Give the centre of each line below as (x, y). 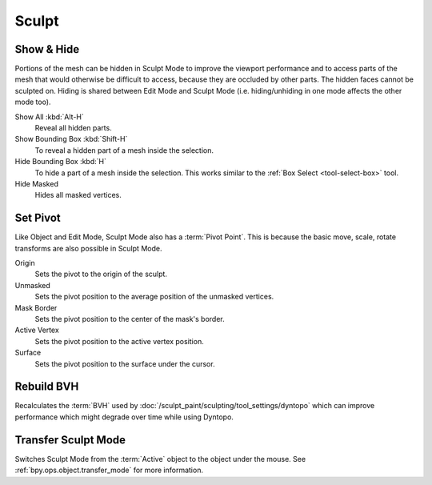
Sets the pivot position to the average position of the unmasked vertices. (154, 297)
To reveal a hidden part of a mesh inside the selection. (124, 150)
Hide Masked (37, 183)
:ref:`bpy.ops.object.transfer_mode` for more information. (109, 470)
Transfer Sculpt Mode (70, 440)
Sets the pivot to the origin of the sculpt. (101, 274)
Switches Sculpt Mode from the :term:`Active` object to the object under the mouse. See (160, 459)
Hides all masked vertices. (78, 195)
